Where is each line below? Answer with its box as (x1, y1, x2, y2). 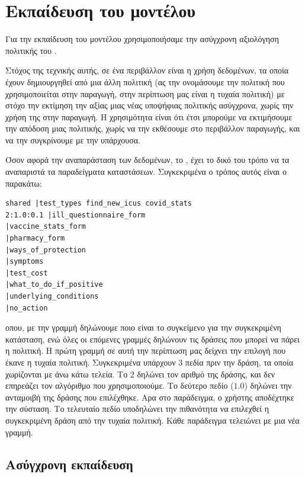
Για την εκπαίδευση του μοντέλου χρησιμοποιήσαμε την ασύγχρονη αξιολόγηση (5, 33, 279, 45)
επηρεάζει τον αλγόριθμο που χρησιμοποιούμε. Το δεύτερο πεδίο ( (5, 379, 234, 392)
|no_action (5, 303, 48, 312)
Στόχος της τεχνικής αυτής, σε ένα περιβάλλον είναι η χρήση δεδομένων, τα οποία (5, 64, 289, 76)
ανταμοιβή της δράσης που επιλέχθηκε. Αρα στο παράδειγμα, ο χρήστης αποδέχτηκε (5, 390, 294, 403)
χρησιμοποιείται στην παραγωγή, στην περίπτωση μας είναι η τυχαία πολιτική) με (5, 87, 285, 100)
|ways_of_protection (5, 245, 86, 254)
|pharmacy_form (5, 234, 65, 243)
